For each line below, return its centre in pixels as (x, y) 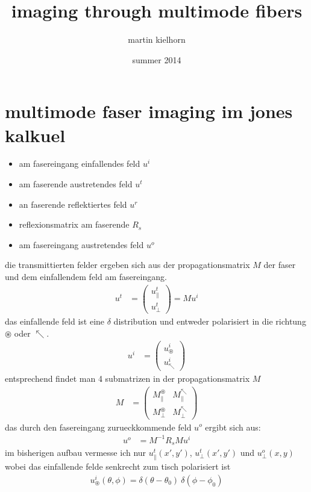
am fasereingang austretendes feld (81, 244)
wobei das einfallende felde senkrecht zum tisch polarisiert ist (118, 466)
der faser (280, 265)
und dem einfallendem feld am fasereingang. (86, 276)
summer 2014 (157, 59)
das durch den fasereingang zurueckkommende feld (98, 427)
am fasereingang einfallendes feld (80, 163)
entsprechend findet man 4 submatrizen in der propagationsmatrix (127, 378)
